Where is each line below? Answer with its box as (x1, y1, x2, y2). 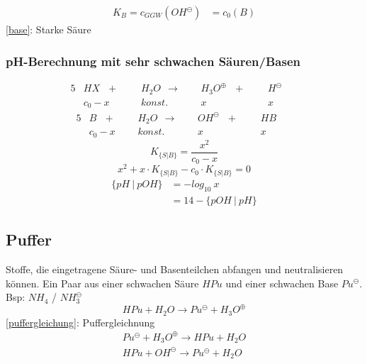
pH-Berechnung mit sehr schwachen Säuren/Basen (6, 52, 300, 70)
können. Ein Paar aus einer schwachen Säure (6, 275, 199, 290)
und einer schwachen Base (225, 275, 339, 290)
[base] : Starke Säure (6, 22, 91, 37)
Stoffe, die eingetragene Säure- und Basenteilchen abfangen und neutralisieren (6, 261, 344, 276)
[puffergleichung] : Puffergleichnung (6, 314, 155, 329)
